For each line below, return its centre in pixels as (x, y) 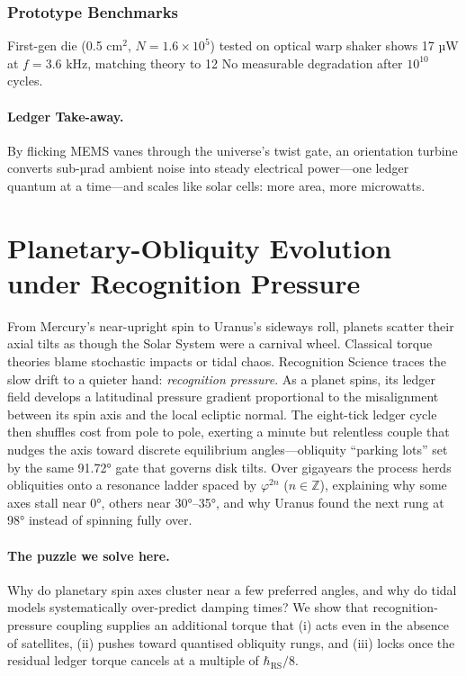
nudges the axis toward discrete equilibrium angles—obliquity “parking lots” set (228, 450)
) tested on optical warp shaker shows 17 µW (334, 45)
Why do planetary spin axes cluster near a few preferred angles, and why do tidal (232, 589)
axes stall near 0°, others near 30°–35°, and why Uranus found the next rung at (226, 502)
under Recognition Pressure (184, 282)
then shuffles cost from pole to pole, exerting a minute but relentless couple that (229, 432)
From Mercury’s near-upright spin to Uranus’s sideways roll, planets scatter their (231, 325)
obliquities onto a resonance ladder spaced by (132, 485)
